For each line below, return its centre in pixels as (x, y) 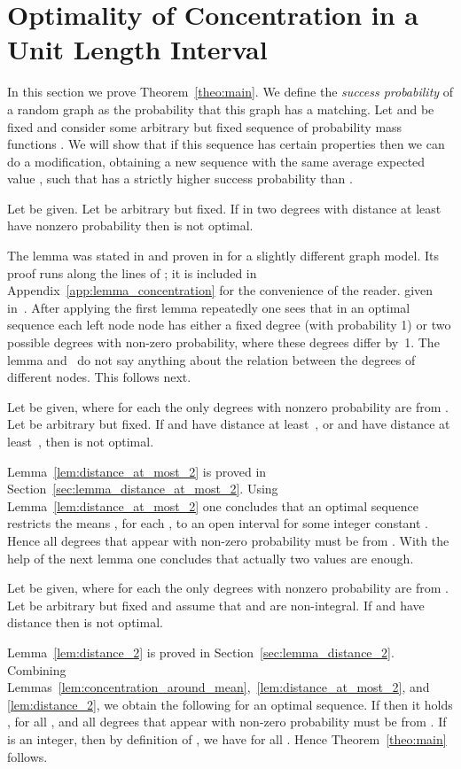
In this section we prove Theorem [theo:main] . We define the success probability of (230, 92)
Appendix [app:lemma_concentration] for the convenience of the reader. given (220, 290)
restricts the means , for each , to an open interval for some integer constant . (218, 523)
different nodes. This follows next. (99, 377)
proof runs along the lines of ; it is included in (132, 272)
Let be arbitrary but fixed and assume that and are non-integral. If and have (216, 605)
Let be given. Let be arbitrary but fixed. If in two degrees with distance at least (224, 208)
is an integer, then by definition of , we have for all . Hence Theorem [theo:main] (227, 738)
